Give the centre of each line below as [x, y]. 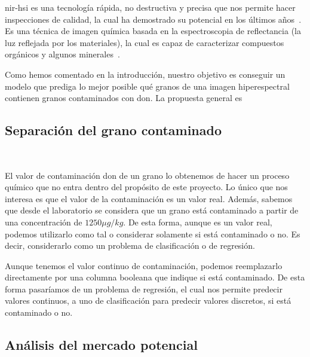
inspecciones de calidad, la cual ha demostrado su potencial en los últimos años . [153, 19]
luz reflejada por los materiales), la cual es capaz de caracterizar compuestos [145, 42]
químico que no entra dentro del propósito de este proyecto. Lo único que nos [146, 187]
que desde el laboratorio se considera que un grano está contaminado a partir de [152, 210]
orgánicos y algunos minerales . [62, 54]
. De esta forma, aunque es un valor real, [198, 222]
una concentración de [44, 222]
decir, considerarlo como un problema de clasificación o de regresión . [130, 245]
